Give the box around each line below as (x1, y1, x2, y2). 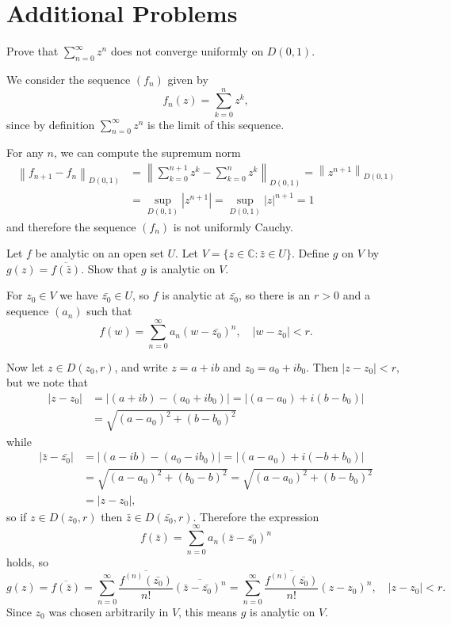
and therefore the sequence (6, 218, 136, 234)
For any (6, 144, 44, 161)
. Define (291, 245, 330, 261)
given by (167, 71, 208, 87)
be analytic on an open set (35, 245, 164, 261)
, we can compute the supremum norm (53, 144, 241, 161)
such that (86, 303, 132, 319)
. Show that (81, 260, 138, 276)
